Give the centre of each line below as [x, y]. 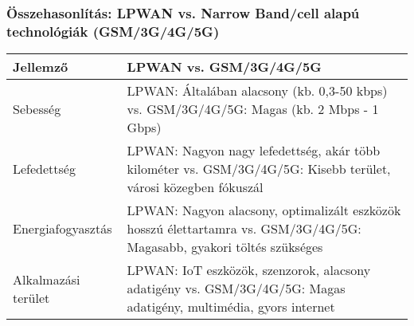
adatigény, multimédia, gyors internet [231, 307]
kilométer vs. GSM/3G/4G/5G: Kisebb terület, [259, 169]
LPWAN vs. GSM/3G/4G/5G [224, 67]
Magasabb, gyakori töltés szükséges [225, 247]
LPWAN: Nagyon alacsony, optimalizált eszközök [264, 210]
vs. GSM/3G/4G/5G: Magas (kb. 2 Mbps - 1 [253, 109]
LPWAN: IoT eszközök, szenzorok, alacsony [249, 270]
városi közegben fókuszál [195, 187]
